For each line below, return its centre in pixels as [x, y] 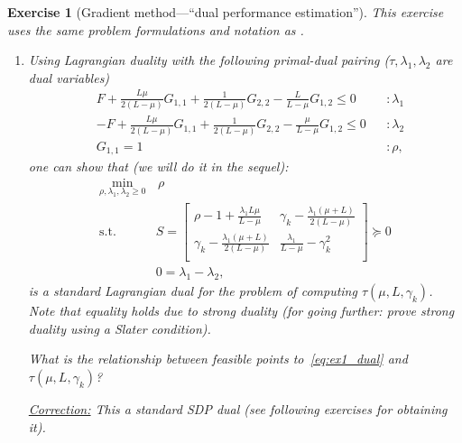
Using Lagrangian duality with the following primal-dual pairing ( [209, 60]
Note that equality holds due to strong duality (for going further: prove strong [241, 311]
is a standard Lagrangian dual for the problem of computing [193, 291]
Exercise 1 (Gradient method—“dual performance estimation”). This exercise [226, 12]
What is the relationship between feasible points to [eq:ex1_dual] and [218, 359]
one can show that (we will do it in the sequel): [158, 166]
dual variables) [69, 77]
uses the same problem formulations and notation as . [156, 29]
